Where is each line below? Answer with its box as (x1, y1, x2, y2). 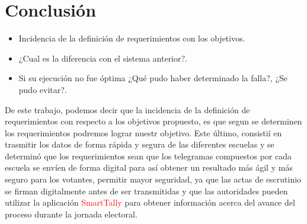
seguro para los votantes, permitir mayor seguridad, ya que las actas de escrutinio (5, 173, 302, 185)
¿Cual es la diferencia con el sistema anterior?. (18, 52, 187, 64)
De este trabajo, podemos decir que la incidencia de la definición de (5, 103, 250, 116)
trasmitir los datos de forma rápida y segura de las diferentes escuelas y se (5, 138, 274, 151)
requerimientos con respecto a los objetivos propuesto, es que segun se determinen (5, 115, 302, 127)
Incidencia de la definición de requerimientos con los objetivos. (18, 32, 245, 44)
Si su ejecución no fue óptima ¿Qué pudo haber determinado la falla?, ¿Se (18, 72, 288, 84)
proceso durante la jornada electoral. (5, 207, 137, 220)
